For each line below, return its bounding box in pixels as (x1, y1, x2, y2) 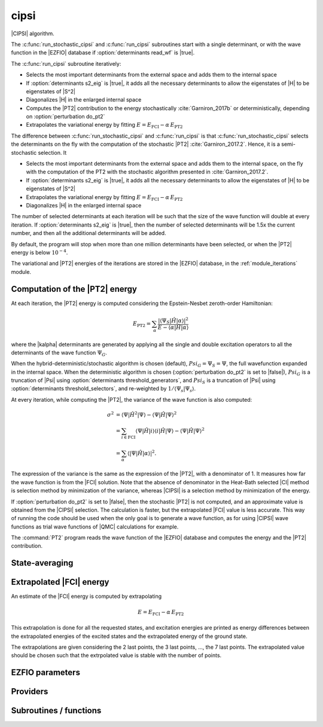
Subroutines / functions (11, 705, 102, 716)
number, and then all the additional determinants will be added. (11, 230, 167, 237)
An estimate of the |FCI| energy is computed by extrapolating (11, 592, 162, 600)
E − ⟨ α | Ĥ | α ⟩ (157, 324, 189, 331)
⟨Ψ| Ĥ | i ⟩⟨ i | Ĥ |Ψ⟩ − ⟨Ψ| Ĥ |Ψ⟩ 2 (135, 426, 205, 434)
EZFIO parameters (11, 667, 81, 678)
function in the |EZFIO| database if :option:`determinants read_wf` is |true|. (11, 49, 195, 56)
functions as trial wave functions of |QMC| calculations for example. (11, 523, 179, 530)
